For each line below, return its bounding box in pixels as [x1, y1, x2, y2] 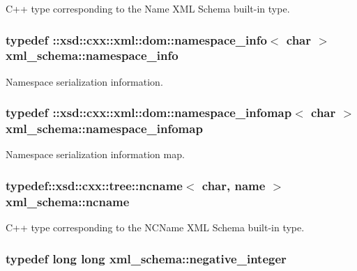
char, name [202, 176, 266, 194]
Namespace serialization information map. [6, 147, 185, 162]
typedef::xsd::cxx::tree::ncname [6, 176, 183, 194]
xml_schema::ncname [6, 192, 130, 210]
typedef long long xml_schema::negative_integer [6, 249, 287, 267]
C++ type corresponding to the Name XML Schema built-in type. [6, 1, 290, 15]
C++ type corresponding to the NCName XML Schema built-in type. [6, 220, 305, 235]
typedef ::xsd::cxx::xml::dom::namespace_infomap [6, 104, 292, 121]
